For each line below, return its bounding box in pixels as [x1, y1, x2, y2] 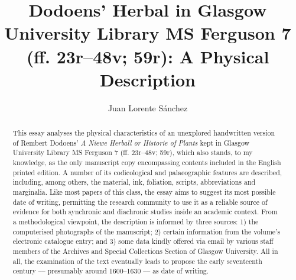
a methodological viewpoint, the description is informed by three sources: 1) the [12, 216, 259, 226]
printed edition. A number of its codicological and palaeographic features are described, [12, 167, 282, 177]
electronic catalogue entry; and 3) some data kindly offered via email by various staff [12, 236, 274, 246]
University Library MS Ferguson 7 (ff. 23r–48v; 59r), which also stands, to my [12, 147, 253, 157]
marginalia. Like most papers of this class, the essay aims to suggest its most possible [12, 187, 276, 197]
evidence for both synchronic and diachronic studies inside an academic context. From [12, 207, 278, 217]
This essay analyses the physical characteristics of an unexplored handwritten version [12, 128, 275, 138]
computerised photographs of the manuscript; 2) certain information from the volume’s [12, 226, 281, 236]
